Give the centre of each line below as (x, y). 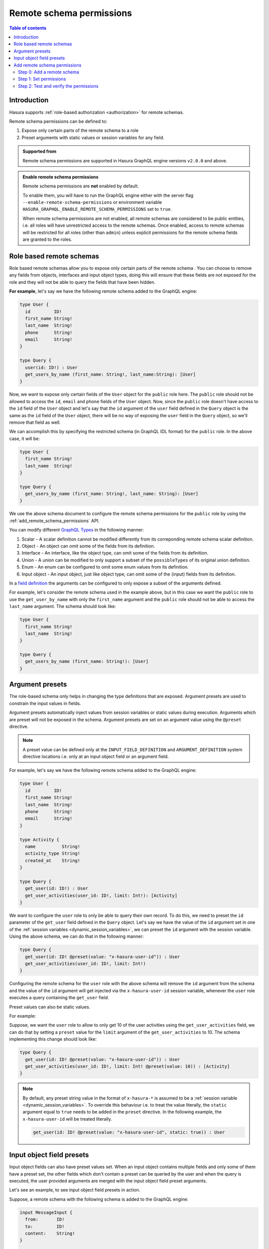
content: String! (50, 1234)
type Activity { (40, 840)
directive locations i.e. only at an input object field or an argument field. (96, 756)
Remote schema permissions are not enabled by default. (81, 186)
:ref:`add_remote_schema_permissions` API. (54, 521)
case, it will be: (24, 438)
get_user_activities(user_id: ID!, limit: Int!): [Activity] (101, 895)
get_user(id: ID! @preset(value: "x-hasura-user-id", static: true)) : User (129, 1132)
